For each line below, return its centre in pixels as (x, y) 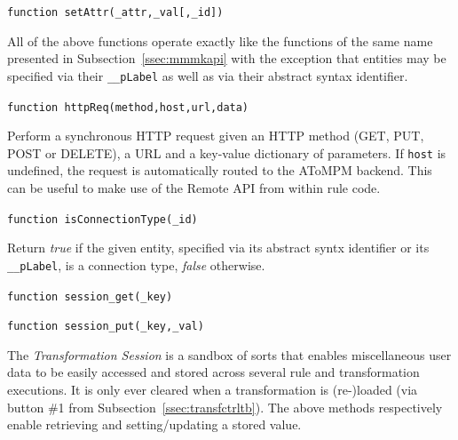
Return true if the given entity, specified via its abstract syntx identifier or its (218, 248)
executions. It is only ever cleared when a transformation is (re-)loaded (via (213, 389)
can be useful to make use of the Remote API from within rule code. (194, 188)
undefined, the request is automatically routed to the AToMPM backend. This (220, 170)
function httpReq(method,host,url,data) (128, 107)
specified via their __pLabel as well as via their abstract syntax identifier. (208, 75)
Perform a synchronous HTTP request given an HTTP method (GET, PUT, (216, 136)
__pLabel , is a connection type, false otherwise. (136, 264)
